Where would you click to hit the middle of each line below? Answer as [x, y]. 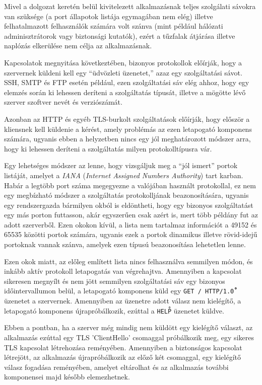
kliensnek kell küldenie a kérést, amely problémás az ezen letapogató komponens [128, 129]
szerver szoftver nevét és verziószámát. [63, 102]
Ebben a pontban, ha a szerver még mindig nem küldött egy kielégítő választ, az [128, 327]
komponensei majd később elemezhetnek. [67, 377]
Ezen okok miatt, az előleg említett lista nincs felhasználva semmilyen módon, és [128, 261]
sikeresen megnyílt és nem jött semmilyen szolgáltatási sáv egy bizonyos [115, 281]
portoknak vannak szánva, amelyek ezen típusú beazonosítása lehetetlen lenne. [125, 244]
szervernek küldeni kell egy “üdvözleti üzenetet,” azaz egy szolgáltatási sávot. [123, 72]
